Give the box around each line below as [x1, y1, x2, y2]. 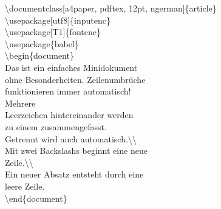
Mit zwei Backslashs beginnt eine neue [5, 144, 148, 157]
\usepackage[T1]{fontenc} [5, 25, 101, 38]
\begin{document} [5, 49, 74, 62]
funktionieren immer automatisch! [5, 85, 131, 98]
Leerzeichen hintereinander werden [5, 108, 134, 121]
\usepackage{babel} [5, 37, 79, 50]
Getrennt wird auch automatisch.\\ [5, 132, 137, 145]
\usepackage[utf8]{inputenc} [5, 13, 110, 26]
